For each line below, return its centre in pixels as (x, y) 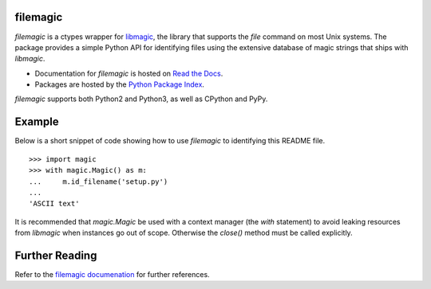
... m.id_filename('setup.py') (99, 182)
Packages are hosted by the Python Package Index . (120, 84)
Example (37, 122)
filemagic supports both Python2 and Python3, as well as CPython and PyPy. (141, 99)
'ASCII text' (54, 204)
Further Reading (56, 255)
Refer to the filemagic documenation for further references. (113, 275)
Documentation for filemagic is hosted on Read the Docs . (129, 73)
